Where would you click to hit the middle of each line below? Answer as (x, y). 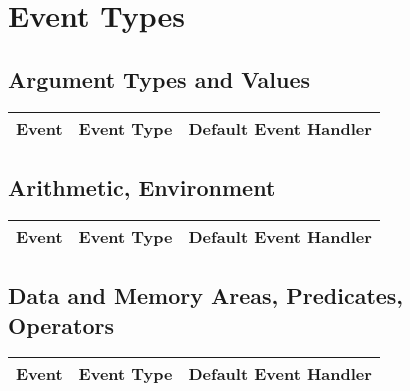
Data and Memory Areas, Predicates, (206, 295)
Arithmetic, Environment (142, 186)
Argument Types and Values (159, 78)
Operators (61, 324)
